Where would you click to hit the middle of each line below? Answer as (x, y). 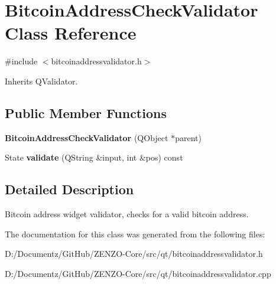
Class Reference (71, 33)
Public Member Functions (86, 112)
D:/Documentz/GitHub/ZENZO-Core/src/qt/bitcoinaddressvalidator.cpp (138, 273)
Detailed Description (69, 189)
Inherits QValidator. (41, 81)
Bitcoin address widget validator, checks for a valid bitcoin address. (127, 214)
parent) (188, 137)
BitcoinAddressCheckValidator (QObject (87, 137)
